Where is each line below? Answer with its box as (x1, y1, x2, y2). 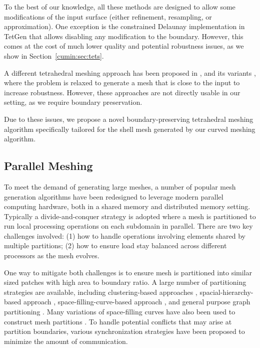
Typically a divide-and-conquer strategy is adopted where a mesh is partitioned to (4, 211, 256, 221)
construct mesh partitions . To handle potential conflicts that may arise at (4, 316, 232, 326)
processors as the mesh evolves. (4, 250, 99, 261)
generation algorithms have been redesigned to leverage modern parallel (4, 191, 223, 202)
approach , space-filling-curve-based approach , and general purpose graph (23, 296, 250, 307)
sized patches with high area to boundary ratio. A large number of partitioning (4, 277, 246, 287)
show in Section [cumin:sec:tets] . (4, 50, 104, 61)
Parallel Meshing (4, 158, 93, 173)
